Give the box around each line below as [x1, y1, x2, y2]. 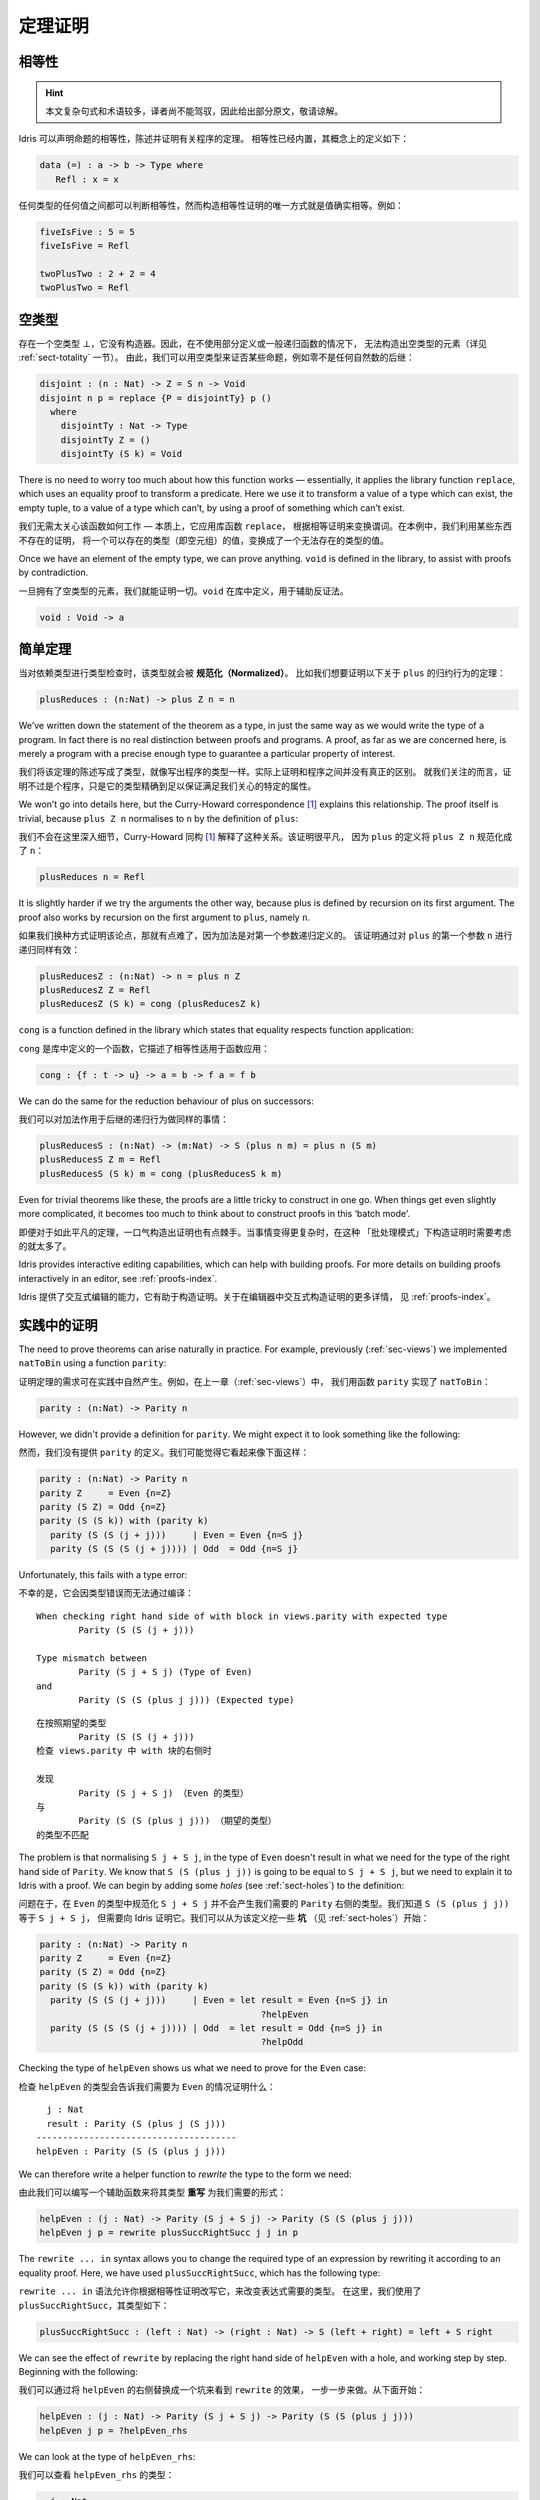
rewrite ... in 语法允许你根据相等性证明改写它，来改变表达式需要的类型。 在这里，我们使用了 [18, 2285, 422, 2297]
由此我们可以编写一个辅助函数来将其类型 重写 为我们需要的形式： [18, 2186, 287, 2199]
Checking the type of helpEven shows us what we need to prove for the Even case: [18, 2062, 367, 2074]
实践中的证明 [18, 1316, 98, 1334]
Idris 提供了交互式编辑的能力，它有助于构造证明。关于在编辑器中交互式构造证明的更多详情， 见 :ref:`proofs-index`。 [18, 1291, 496, 1303]
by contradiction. [18, 566, 89, 579]
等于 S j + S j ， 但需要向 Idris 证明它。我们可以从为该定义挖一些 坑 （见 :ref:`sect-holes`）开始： [18, 1911, 430, 1924]
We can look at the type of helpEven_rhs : [18, 2450, 196, 2462]
